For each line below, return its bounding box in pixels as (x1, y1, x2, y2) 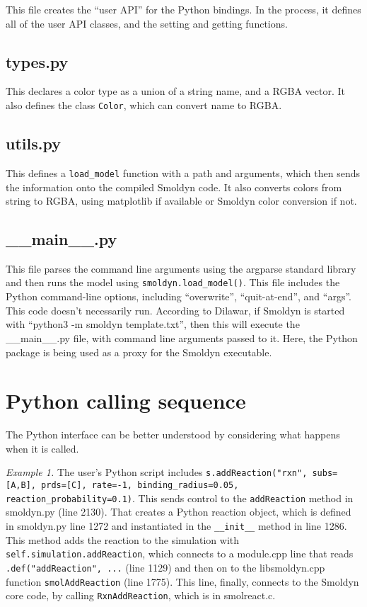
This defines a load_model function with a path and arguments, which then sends (6, 165, 360, 180)
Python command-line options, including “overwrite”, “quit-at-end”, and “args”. (6, 289, 351, 304)
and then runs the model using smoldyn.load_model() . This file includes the (6, 275, 340, 290)
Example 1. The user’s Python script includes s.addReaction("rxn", (6, 465, 308, 480)
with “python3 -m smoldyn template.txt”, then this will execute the (6, 317, 300, 331)
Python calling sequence (6, 386, 246, 415)
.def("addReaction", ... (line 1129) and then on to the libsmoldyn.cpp (6, 560, 325, 574)
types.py (6, 50, 69, 72)
